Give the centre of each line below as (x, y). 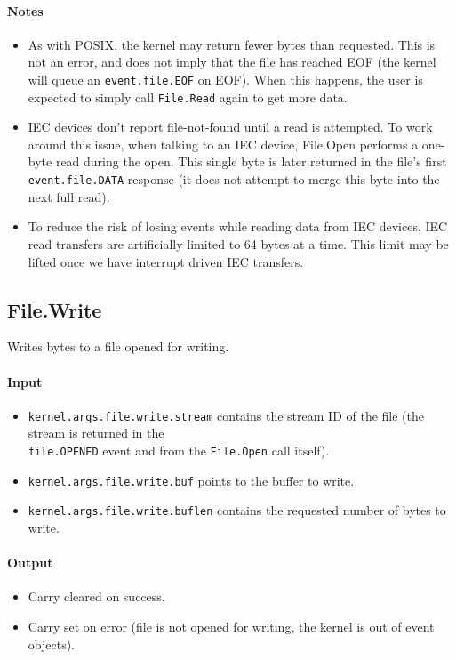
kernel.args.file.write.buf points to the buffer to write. (191, 480)
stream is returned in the (96, 433)
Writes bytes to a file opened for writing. (118, 346)
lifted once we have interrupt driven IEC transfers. (166, 261)
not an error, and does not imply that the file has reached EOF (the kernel (232, 62)
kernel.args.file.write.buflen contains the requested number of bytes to (237, 510)
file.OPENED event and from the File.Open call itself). (179, 450)
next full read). (69, 196)
